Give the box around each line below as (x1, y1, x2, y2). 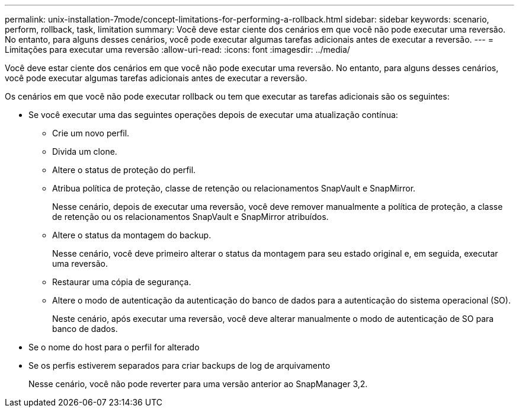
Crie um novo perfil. (52, 128, 130, 138)
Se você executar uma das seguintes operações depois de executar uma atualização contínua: (28, 110, 398, 120)
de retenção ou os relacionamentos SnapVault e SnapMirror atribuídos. (52, 212, 329, 222)
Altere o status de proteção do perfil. (52, 165, 196, 175)
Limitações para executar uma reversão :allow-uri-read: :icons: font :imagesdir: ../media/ (5, 44, 350, 55)
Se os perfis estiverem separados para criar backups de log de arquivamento (28, 360, 331, 371)
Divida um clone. (52, 146, 117, 157)
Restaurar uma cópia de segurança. (52, 277, 191, 287)
